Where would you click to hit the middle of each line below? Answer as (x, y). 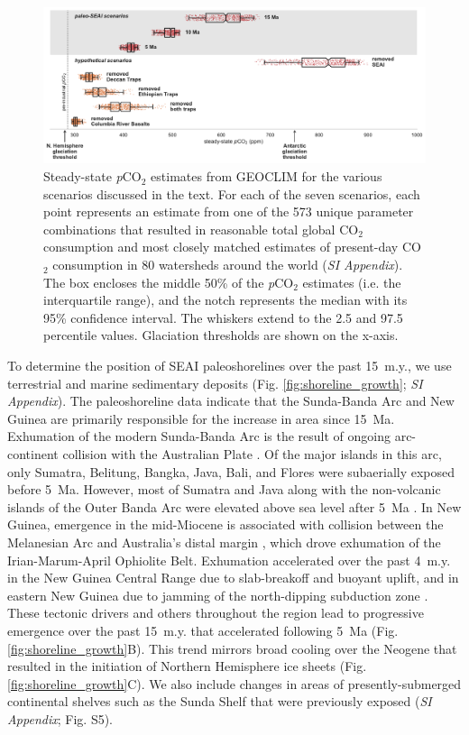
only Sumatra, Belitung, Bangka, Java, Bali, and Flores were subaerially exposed (231, 471)
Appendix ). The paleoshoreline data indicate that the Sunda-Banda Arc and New (231, 401)
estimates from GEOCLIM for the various (267, 176)
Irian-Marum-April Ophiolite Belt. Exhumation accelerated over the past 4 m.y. (229, 560)
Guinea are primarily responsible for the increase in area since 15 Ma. (201, 418)
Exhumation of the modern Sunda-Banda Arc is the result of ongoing (199, 436)
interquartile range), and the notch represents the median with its (225, 300)
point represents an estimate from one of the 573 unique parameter (229, 211)
